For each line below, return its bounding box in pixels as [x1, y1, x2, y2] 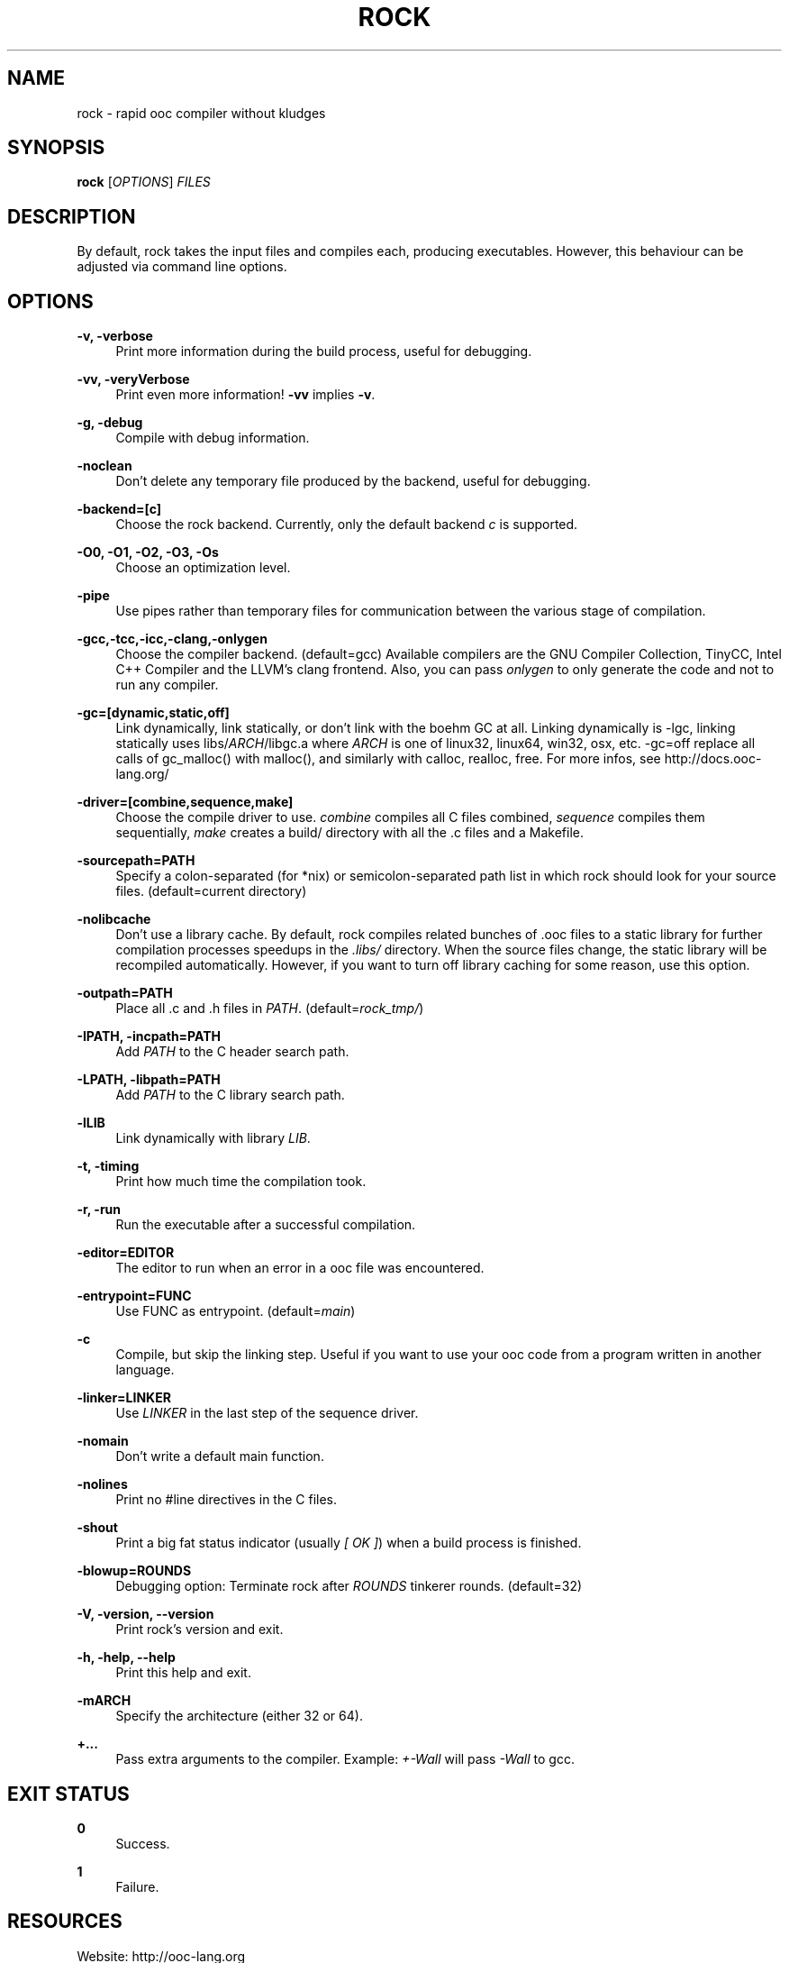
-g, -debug [77, 415, 143, 431]
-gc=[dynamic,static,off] [77, 705, 230, 721]
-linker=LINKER [77, 1390, 171, 1406]
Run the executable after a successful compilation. [115, 1217, 416, 1233]
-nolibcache [77, 911, 151, 927]
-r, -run [77, 1201, 122, 1218]
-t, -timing [77, 1158, 140, 1174]
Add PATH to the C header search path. [115, 1044, 349, 1060]
